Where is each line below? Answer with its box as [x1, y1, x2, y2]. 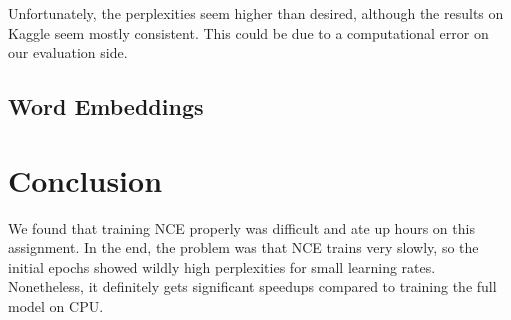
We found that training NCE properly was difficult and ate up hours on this [8, 217, 475, 238]
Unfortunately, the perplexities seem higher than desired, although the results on [8, 3, 504, 23]
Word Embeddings [8, 91, 204, 122]
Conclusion [8, 159, 163, 200]
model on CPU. [8, 296, 104, 317]
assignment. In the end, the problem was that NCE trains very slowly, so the [8, 237, 479, 258]
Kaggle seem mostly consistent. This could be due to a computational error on [8, 22, 489, 43]
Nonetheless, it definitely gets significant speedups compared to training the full [8, 276, 497, 297]
